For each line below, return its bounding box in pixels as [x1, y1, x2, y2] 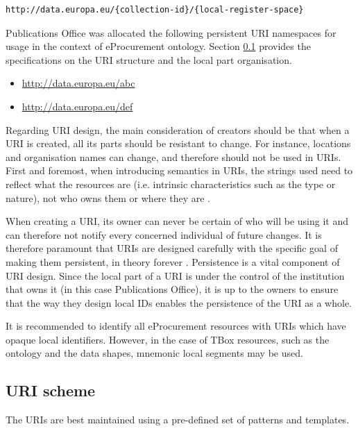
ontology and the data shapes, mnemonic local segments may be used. [6, 346, 303, 360]
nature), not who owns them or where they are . [6, 190, 211, 205]
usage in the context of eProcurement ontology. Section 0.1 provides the [6, 39, 311, 53]
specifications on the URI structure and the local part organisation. [6, 52, 292, 67]
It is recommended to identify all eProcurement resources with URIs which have [6, 319, 346, 333]
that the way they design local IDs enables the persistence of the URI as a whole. [6, 295, 352, 310]
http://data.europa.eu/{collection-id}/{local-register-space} [6, 5, 304, 15]
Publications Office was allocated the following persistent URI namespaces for [6, 25, 336, 40]
